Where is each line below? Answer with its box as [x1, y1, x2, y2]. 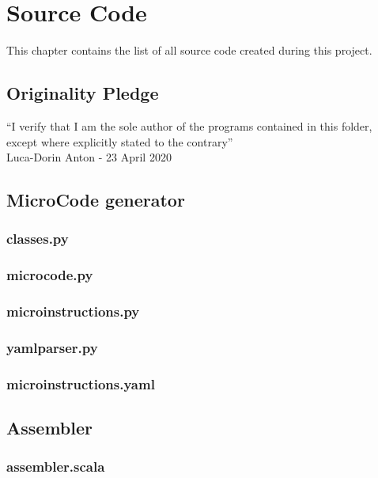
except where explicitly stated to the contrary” [6, 133, 233, 150]
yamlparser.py [6, 337, 98, 357]
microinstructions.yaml [6, 374, 155, 393]
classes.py [6, 229, 69, 248]
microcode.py [6, 265, 93, 285]
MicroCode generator [6, 188, 185, 212]
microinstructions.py [6, 302, 140, 321]
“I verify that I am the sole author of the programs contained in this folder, [6, 117, 372, 134]
